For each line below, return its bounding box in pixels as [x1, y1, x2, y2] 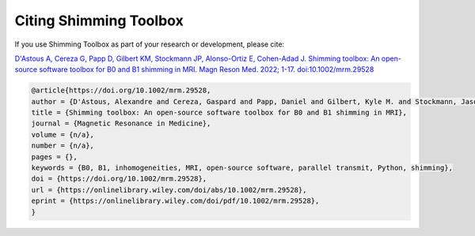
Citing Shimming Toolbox [14, 12, 184, 29]
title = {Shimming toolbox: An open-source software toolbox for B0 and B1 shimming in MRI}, [31, 108, 408, 118]
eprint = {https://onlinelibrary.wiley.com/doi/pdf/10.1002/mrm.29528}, [31, 197, 320, 205]
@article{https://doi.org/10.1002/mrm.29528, [31, 86, 211, 95]
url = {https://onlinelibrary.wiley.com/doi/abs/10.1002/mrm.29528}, [31, 185, 307, 194]
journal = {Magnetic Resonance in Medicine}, [31, 119, 211, 128]
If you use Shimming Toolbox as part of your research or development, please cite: [14, 39, 285, 49]
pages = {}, [31, 152, 78, 161]
